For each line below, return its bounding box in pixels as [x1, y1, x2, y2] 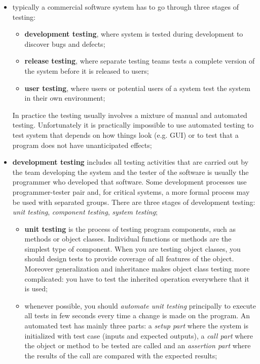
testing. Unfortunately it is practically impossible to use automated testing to [12, 119, 254, 130]
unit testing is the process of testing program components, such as [24, 223, 236, 234]
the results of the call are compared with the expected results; [24, 350, 217, 360]
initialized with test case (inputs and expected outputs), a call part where [24, 330, 253, 341]
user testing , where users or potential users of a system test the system [24, 82, 250, 93]
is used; [24, 283, 48, 294]
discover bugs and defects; [24, 38, 105, 49]
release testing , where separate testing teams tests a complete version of [24, 55, 255, 66]
